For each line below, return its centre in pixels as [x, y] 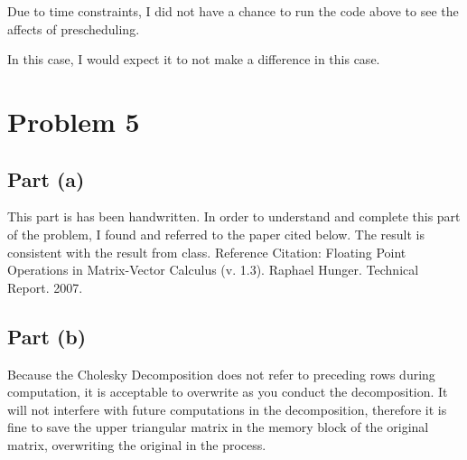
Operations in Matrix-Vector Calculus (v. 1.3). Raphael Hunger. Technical [213, 270]
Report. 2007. [45, 287]
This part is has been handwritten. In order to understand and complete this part [234, 216]
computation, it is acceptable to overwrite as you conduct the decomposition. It [228, 392]
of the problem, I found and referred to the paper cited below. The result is [216, 234]
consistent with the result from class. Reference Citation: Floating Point [207, 252]
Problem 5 [74, 121]
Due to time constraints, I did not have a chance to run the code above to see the [233, 11]
